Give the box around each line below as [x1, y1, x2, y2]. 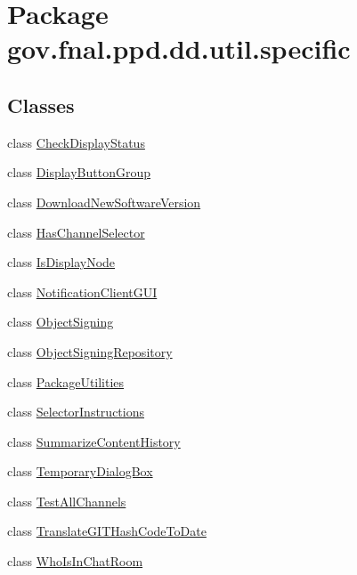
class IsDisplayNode [7, 253, 116, 271]
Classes [7, 91, 75, 118]
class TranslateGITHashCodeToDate [7, 522, 207, 540]
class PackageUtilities [7, 372, 125, 391]
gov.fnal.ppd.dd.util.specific [7, 30, 351, 67]
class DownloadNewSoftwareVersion [7, 192, 201, 211]
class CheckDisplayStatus [7, 133, 145, 151]
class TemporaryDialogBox [7, 462, 153, 481]
